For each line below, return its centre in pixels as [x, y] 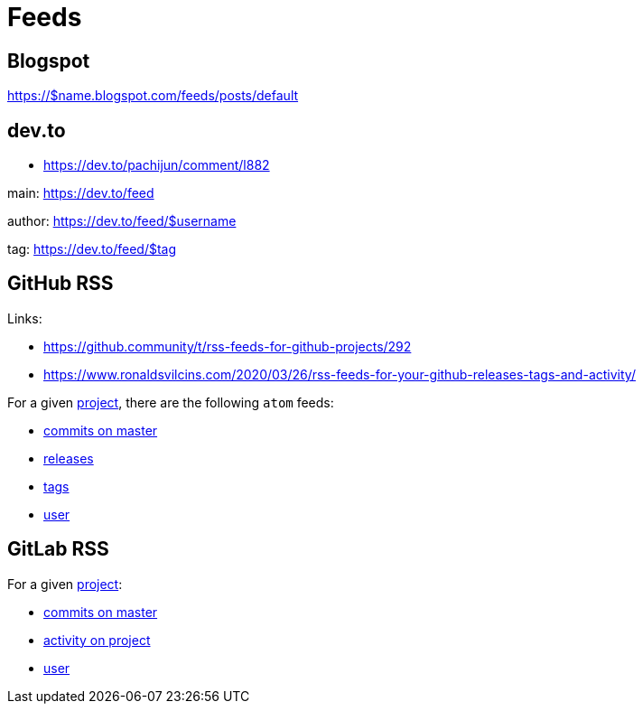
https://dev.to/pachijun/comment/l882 [157, 165]
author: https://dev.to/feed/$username [122, 221]
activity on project [97, 640]
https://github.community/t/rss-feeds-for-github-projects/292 [228, 346]
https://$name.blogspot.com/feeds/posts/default [153, 96]
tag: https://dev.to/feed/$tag [92, 249]
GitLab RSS [58, 549]
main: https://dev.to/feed [81, 193]
